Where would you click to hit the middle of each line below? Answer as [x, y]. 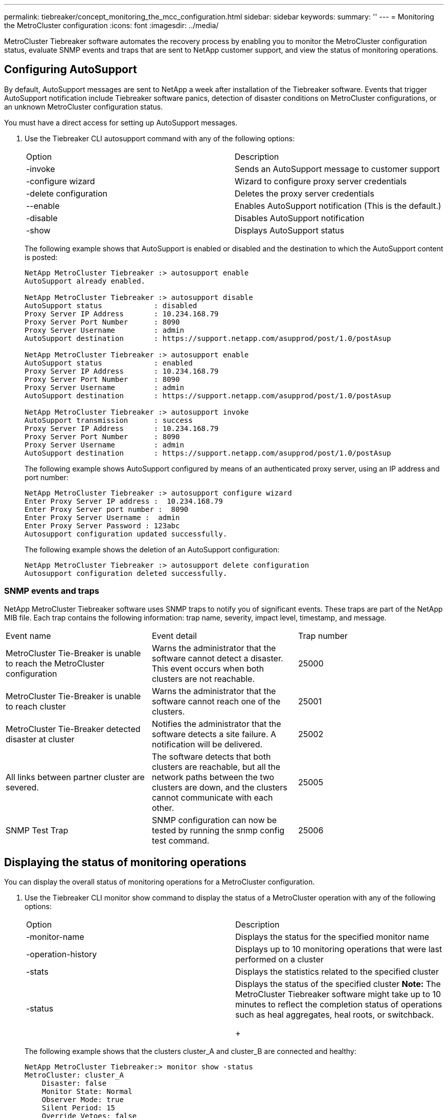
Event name [28, 636]
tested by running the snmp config [218, 830]
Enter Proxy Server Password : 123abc [102, 525]
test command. [181, 840]
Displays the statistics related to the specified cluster [337, 972]
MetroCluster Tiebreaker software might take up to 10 [338, 994]
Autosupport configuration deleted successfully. [126, 573]
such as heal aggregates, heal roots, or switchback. [335, 1015]
